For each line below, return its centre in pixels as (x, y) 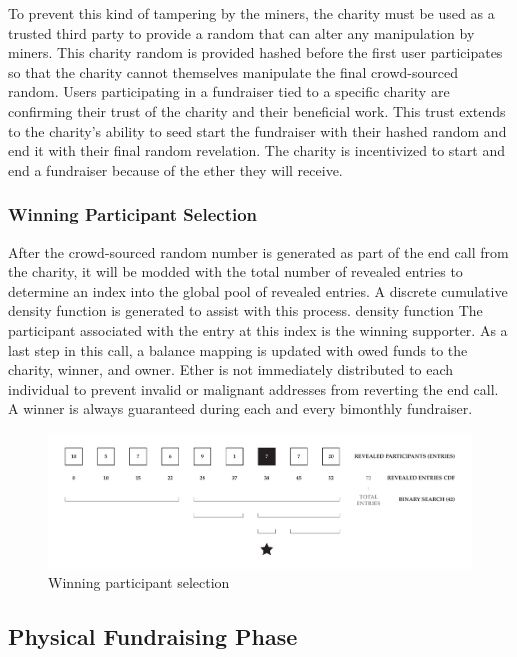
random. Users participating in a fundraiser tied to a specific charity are (229, 91)
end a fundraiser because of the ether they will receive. (175, 169)
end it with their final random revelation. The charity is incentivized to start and (256, 150)
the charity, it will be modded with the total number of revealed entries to (235, 271)
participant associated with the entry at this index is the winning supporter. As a (258, 329)
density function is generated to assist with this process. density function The (245, 310)
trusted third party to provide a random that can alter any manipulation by (241, 32)
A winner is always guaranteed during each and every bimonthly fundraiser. (240, 408)
